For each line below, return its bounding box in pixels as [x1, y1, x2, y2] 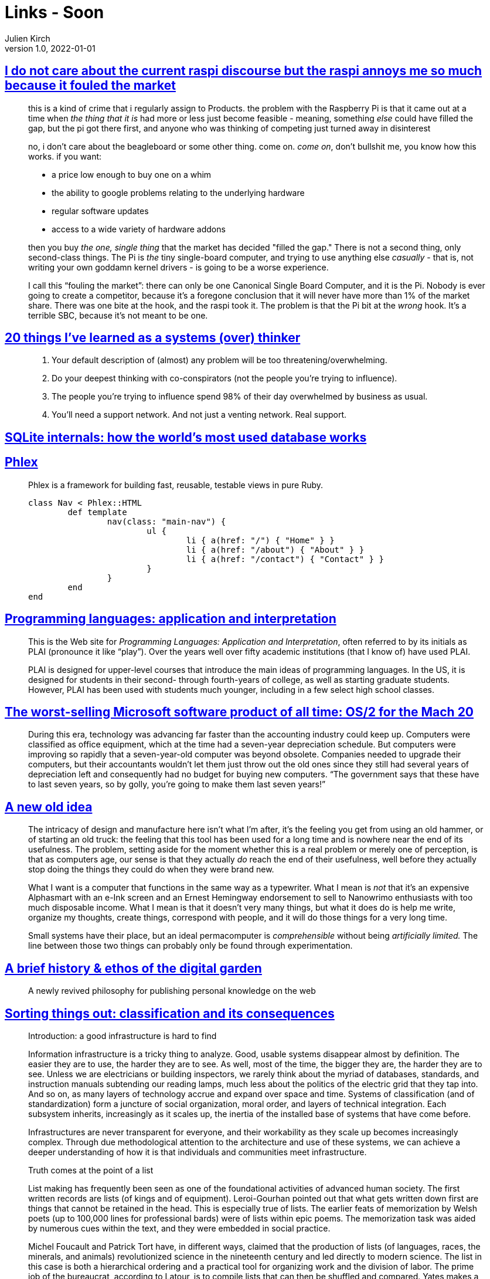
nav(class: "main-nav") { [107, 516, 226, 526]
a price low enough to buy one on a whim [52, 169, 212, 180]
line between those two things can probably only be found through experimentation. [28, 940, 353, 951]
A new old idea [5, 799, 93, 814]
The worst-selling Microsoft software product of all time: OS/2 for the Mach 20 [5, 704, 474, 719]
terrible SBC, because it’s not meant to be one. [28, 310, 208, 320]
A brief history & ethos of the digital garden [5, 960, 262, 976]
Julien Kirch [5, 33, 50, 43]
